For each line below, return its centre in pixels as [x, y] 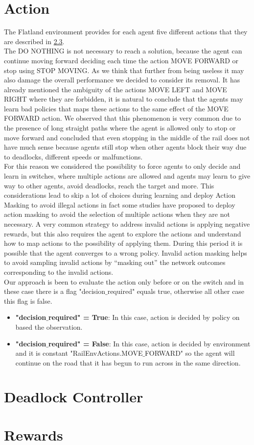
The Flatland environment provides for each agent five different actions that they [126, 32]
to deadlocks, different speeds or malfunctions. [73, 156]
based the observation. [49, 327]
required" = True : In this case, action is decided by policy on [144, 317]
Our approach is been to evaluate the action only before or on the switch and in [124, 281]
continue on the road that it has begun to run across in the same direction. [128, 362]
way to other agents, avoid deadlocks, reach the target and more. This [109, 185]
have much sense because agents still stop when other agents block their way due [125, 147]
